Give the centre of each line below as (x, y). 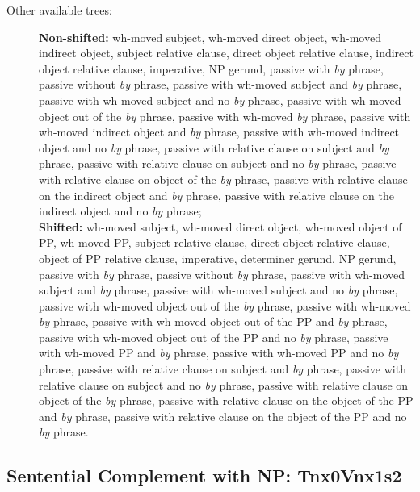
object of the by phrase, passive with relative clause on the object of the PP (226, 400)
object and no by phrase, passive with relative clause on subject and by (214, 147)
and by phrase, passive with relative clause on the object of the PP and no (223, 416)
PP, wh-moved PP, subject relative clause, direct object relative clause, (214, 242)
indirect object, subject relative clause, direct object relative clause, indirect (226, 53)
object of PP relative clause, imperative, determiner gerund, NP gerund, (218, 258)
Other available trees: (59, 10)
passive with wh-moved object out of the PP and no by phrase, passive (214, 337)
